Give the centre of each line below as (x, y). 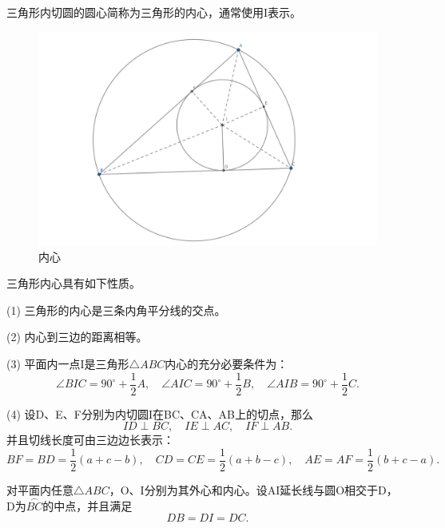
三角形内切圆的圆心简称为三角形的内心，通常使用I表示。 (154, 12)
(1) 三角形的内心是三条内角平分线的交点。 (116, 310)
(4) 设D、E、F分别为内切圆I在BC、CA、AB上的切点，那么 (160, 413)
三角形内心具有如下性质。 (74, 283)
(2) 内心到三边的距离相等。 (77, 337)
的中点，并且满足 (87, 505)
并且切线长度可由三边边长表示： (90, 440)
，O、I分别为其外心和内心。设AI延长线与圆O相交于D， (253, 489)
